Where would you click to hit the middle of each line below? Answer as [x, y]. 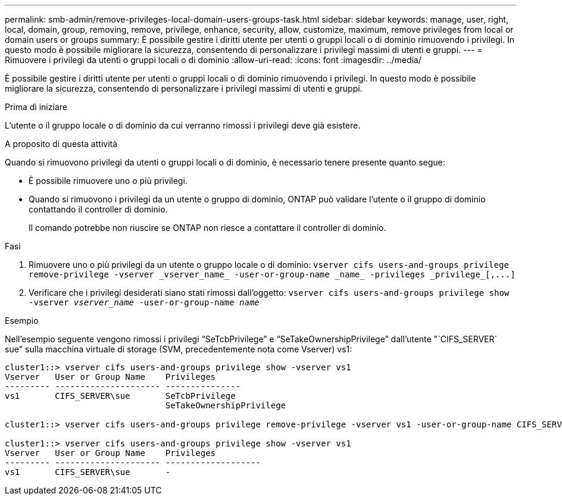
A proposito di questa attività [61, 144]
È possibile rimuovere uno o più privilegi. [108, 181]
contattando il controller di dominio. [98, 209]
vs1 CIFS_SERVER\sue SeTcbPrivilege [120, 396]
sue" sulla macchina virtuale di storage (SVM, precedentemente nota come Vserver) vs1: [179, 349]
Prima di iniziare [36, 107]
